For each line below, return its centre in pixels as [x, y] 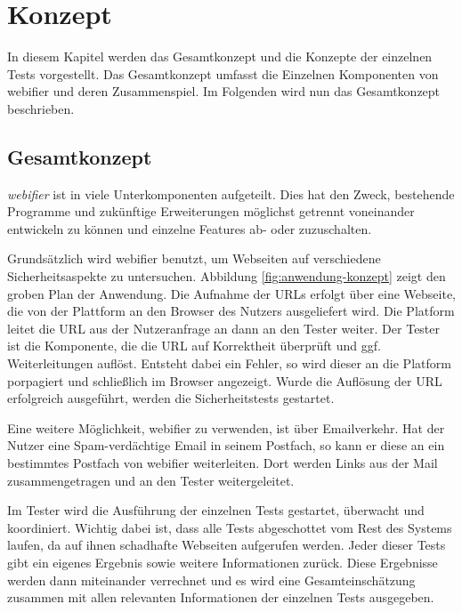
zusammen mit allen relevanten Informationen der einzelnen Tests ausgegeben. [221, 597]
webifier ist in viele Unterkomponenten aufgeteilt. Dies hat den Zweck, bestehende [231, 193]
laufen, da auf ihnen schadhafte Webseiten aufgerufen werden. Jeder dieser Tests [227, 545]
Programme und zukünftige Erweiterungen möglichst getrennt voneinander [211, 211]
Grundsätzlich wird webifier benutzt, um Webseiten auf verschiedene [194, 258]
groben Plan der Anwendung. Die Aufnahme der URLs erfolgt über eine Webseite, [231, 293]
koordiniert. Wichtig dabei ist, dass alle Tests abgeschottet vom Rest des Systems [230, 527]
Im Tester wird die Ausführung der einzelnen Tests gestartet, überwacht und [216, 510]
